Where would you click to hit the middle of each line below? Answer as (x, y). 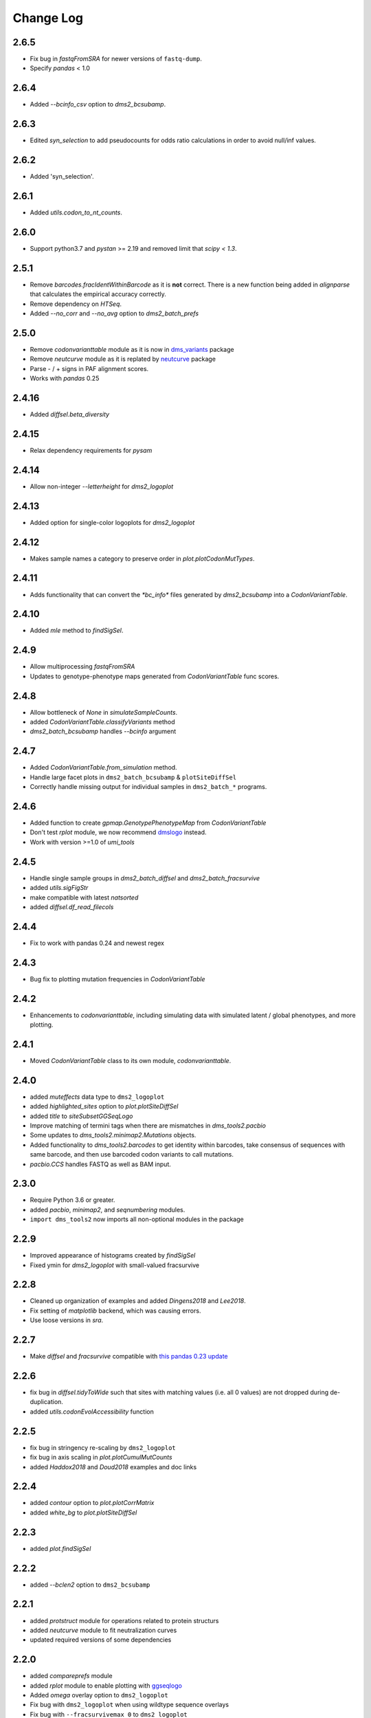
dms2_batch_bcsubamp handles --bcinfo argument (103, 731)
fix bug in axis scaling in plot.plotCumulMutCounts (101, 1458)
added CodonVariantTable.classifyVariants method (102, 722)
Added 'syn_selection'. (62, 177)
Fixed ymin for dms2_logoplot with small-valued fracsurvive (114, 1265)
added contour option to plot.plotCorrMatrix (92, 1503)
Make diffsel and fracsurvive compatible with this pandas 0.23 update (129, 1357)
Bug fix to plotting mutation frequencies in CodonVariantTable (117, 979)
